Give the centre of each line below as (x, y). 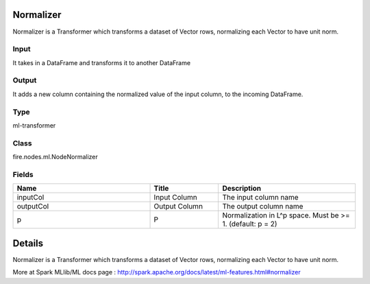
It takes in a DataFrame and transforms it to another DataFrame (102, 62)
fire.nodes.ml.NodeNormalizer (56, 157)
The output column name (263, 206)
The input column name (260, 198)
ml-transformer (34, 125)
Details (28, 243)
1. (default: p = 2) (250, 224)
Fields (23, 174)
